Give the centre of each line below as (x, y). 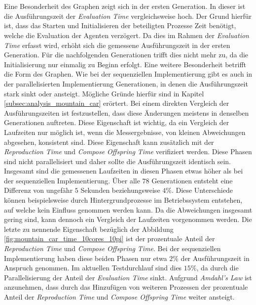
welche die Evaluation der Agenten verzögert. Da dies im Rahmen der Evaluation (127, 35)
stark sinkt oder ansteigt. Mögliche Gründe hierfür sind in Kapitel (104, 93)
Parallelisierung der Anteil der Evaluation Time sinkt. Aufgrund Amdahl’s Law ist (128, 277)
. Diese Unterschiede (202, 190)
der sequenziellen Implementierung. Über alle (72, 180)
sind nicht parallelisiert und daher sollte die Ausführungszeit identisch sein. (118, 161)
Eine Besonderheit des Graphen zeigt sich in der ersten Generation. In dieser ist (125, 6)
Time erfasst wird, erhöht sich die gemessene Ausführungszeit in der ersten (117, 45)
